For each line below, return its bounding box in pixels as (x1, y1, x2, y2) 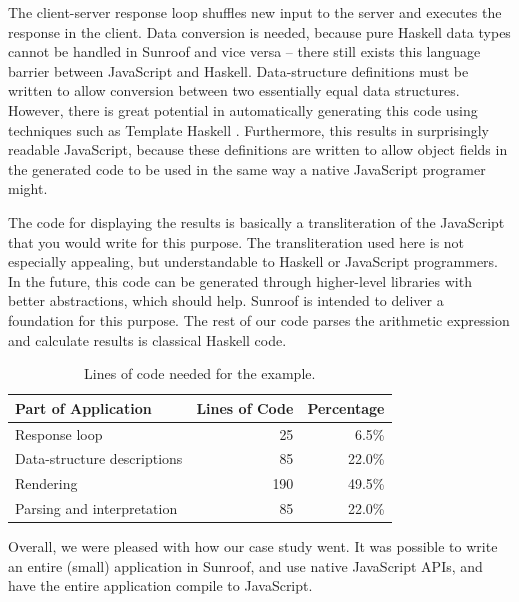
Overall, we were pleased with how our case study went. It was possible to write (8, 536, 498, 557)
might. (8, 178, 48, 199)
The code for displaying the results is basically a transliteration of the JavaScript (8, 211, 505, 232)
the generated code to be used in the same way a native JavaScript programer (8, 158, 486, 179)
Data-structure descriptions (15, 448, 183, 469)
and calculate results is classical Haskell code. (8, 329, 287, 350)
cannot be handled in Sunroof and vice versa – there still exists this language (8, 41, 481, 62)
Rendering (15, 473, 78, 494)
